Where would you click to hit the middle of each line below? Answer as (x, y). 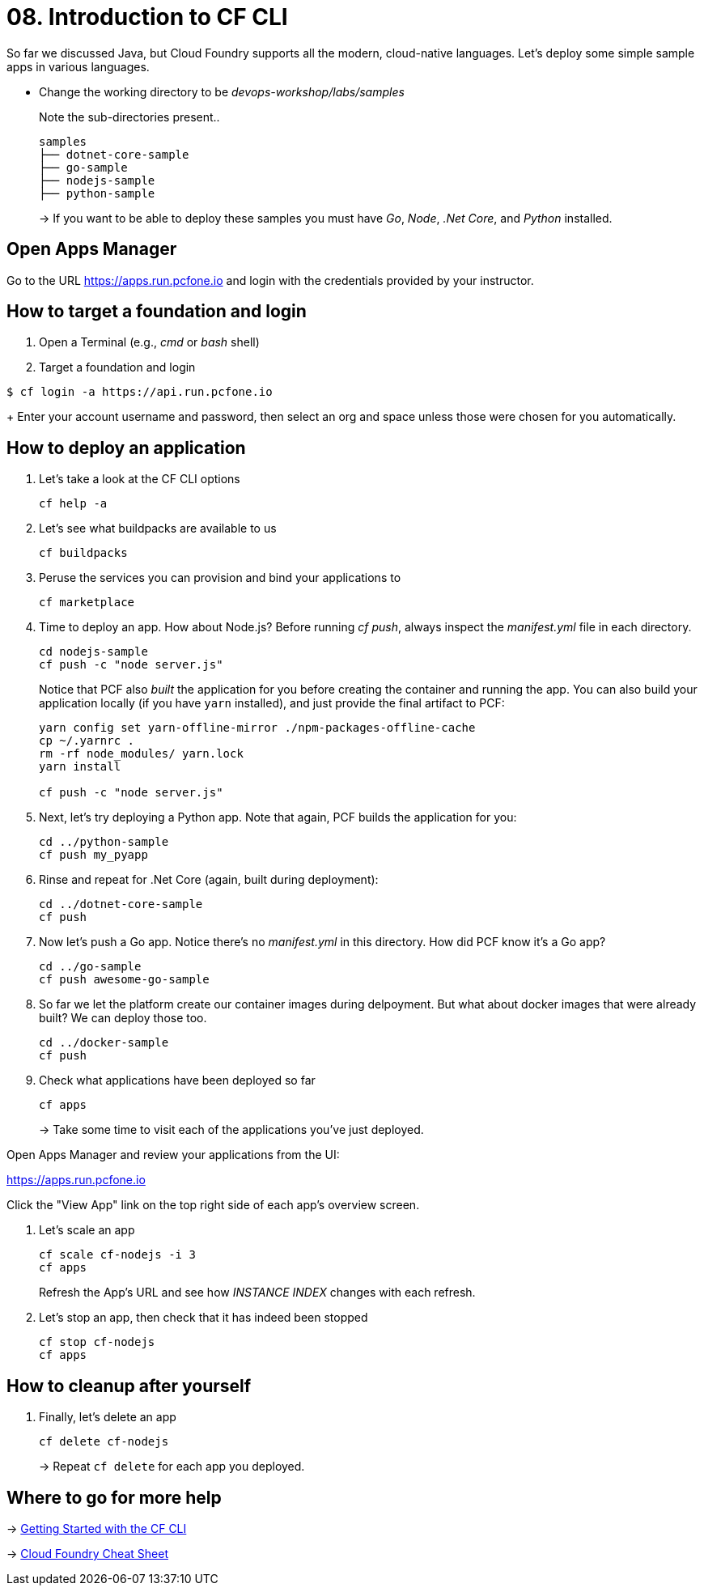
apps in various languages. (78, 66)
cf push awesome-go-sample (124, 980)
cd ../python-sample (104, 842)
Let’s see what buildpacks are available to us (158, 529)
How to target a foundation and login (157, 312)
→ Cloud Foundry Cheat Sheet (87, 1553)
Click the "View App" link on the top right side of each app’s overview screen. (213, 1205)
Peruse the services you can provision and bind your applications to (220, 578)
